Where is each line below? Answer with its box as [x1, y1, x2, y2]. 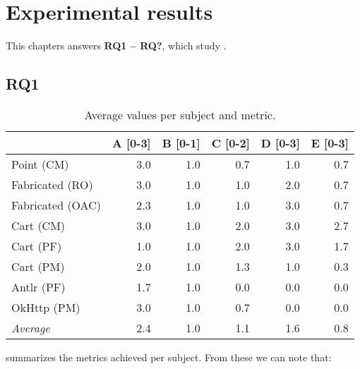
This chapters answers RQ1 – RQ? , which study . [6, 38, 227, 53]
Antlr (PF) [11, 278, 66, 295]
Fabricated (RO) [11, 176, 93, 193]
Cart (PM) [11, 258, 65, 274]
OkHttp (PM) [11, 298, 80, 315]
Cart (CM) [11, 217, 66, 234]
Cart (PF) [11, 237, 62, 254]
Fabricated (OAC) [11, 196, 101, 213]
